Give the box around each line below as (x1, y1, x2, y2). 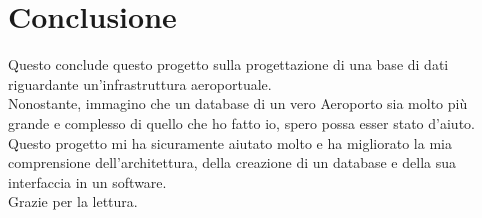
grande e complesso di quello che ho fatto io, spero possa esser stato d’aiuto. (8, 112, 475, 133)
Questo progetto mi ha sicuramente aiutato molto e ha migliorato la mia (8, 132, 452, 153)
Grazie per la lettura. (8, 191, 138, 212)
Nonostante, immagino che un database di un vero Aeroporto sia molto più (8, 93, 468, 114)
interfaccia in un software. (8, 171, 167, 192)
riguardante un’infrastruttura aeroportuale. (8, 73, 272, 94)
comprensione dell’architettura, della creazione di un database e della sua (8, 152, 456, 173)
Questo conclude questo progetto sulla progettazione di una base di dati (8, 54, 449, 75)
